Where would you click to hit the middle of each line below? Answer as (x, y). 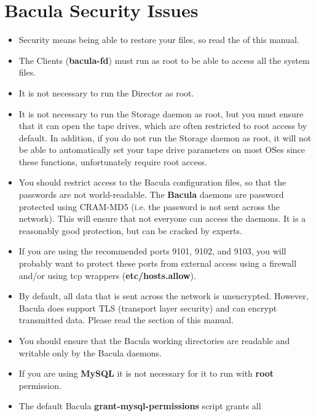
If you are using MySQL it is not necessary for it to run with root (146, 373)
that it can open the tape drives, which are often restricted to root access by (163, 126)
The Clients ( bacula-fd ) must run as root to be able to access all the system (164, 60)
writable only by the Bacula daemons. (90, 352)
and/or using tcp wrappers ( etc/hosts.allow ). (107, 275)
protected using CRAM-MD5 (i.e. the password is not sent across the (149, 206)
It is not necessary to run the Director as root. (106, 92)
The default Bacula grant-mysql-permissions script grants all (140, 406)
